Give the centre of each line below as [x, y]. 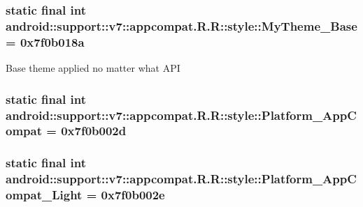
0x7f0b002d [94, 131]
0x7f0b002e [133, 195]
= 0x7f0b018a [45, 41]
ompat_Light [44, 195]
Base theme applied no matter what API [93, 68]
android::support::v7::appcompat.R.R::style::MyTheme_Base [181, 25]
